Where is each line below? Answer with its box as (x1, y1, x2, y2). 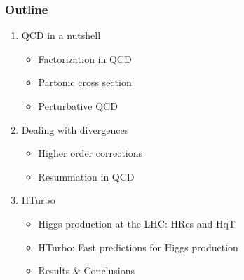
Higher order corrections (38, 146, 143, 160)
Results (38, 263, 70, 278)
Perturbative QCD (38, 99, 118, 113)
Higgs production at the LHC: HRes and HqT (38, 216, 236, 230)
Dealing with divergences (21, 122, 129, 136)
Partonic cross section (38, 75, 132, 90)
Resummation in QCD (38, 169, 135, 183)
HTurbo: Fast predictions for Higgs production (38, 239, 238, 254)
